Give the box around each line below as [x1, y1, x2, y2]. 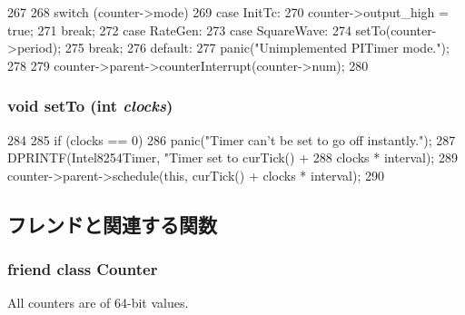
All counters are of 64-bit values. [7, 293, 189, 312]
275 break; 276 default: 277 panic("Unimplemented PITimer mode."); [64, 38, 450, 57]
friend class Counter [7, 258, 158, 281]
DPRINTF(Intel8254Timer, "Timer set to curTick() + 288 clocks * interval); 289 [7, 148, 458, 167]
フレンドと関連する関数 [7, 210, 217, 238]
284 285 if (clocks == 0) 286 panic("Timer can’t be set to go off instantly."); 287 [7, 130, 456, 149]
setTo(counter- [355, 20, 437, 39]
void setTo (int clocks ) [7, 94, 173, 117]
